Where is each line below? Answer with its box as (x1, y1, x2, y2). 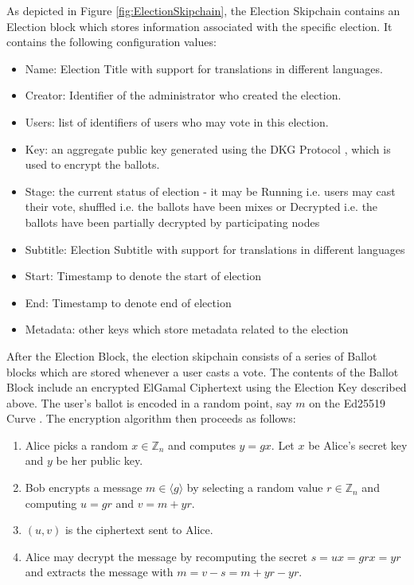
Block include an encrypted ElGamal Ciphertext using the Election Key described (6, 379, 407, 396)
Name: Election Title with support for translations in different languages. (25, 60, 383, 76)
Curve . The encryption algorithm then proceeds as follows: (6, 410, 296, 427)
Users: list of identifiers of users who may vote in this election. (25, 113, 329, 130)
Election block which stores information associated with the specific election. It (6, 18, 393, 34)
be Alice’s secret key (308, 436, 408, 453)
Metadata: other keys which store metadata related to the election (25, 321, 349, 337)
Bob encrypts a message (25, 479, 143, 496)
